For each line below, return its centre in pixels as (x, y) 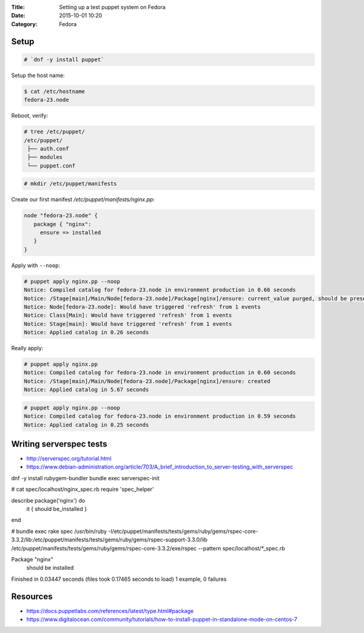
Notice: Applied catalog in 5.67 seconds (86, 390)
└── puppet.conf (52, 166)
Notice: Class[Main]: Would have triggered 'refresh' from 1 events (128, 315)
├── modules (45, 157)
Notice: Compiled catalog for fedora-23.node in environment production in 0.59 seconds (160, 416)
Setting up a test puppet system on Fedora (113, 7)
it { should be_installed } (57, 509)
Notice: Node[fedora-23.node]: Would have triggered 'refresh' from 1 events (142, 307)
